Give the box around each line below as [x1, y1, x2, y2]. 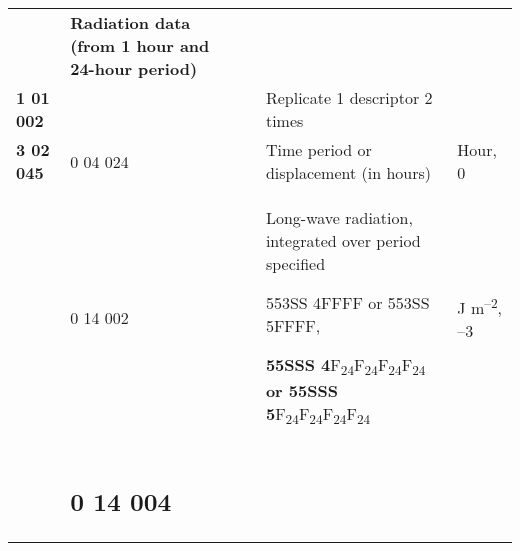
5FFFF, [265, 314, 321, 337]
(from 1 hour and [70, 34, 210, 57]
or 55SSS [265, 379, 338, 403]
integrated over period [265, 229, 421, 252]
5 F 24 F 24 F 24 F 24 [265, 402, 371, 429]
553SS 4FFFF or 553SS [265, 291, 430, 314]
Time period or [265, 138, 372, 161]
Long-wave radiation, [265, 206, 413, 229]
